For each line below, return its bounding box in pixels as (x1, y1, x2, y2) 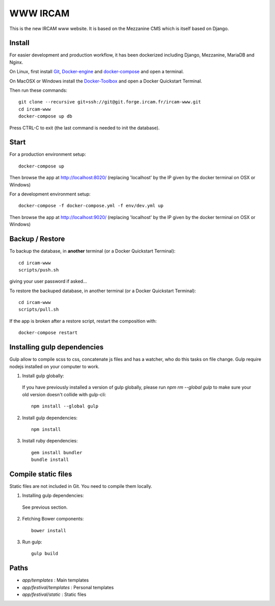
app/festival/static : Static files (22, 591, 87, 597)
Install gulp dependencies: (22, 415, 78, 421)
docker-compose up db (18, 114, 72, 119)
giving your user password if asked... (9, 278, 88, 285)
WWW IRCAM (9, 8, 70, 19)
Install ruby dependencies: (22, 438, 78, 444)
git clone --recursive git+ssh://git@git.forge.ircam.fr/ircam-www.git (18, 99, 201, 105)
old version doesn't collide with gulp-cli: (22, 391, 106, 397)
